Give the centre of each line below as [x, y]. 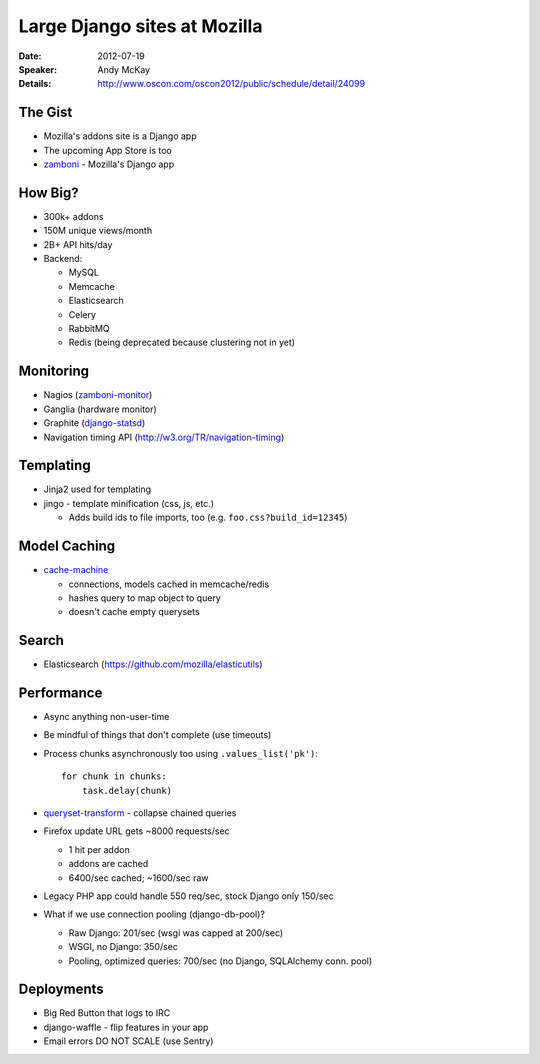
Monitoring [54, 371]
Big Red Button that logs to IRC [107, 1013]
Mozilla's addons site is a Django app [120, 136]
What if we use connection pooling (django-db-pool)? [154, 914]
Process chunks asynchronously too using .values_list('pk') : [181, 753]
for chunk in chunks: [114, 776]
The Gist [45, 112]
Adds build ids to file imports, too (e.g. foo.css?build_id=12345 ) [208, 517]
